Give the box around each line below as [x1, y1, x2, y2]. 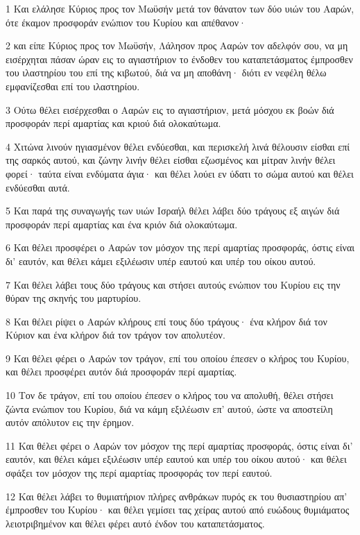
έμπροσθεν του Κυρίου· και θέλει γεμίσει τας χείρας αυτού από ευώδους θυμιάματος [6, 502, 350, 517]
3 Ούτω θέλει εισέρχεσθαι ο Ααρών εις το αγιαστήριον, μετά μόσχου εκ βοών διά [6, 102, 334, 117]
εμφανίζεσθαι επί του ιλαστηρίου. [6, 78, 140, 93]
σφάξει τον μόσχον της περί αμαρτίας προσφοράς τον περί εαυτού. [6, 466, 273, 480]
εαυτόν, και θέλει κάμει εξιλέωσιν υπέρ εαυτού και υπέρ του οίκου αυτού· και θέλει [6, 452, 347, 466]
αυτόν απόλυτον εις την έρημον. [6, 415, 135, 430]
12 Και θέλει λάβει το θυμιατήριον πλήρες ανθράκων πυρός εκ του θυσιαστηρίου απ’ [6, 489, 348, 503]
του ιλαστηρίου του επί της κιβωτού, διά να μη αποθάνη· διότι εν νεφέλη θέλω [6, 65, 327, 80]
